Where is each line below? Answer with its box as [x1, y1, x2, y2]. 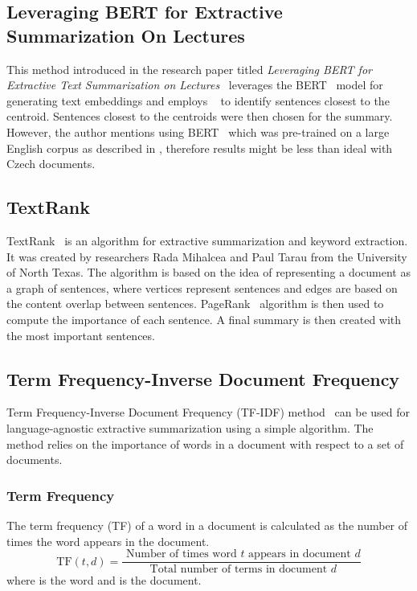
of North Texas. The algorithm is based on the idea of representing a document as [6, 264, 411, 281]
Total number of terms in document [149, 564, 328, 576]
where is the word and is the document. [6, 572, 202, 589]
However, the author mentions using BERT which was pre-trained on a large [6, 123, 390, 140]
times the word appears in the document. [6, 532, 210, 549]
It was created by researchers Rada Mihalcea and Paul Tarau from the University [6, 248, 407, 265]
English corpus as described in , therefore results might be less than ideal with [6, 139, 393, 156]
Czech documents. [6, 155, 96, 172]
